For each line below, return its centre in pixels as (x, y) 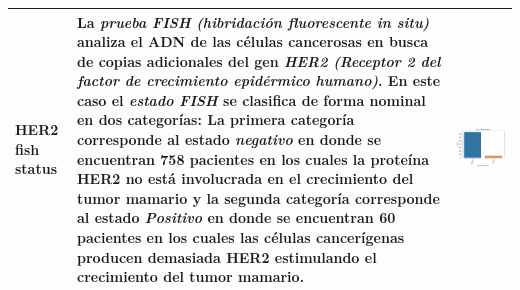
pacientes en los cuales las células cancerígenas (240, 237)
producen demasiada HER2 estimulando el (226, 256)
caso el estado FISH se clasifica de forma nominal (251, 99)
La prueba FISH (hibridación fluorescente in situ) (253, 21)
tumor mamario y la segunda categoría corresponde (258, 197)
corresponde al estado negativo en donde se (229, 139)
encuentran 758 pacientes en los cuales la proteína (253, 158)
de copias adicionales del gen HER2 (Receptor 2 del (258, 60)
